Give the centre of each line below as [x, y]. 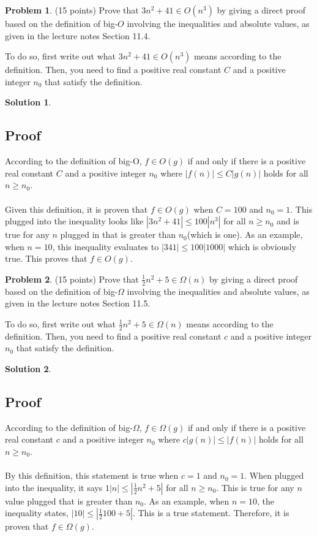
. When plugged [274, 475]
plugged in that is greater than [118, 234]
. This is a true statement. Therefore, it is [211, 513]
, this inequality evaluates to [106, 246]
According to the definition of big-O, [73, 161]
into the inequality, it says [54, 487]
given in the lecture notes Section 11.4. [78, 35]
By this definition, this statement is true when [92, 475]
